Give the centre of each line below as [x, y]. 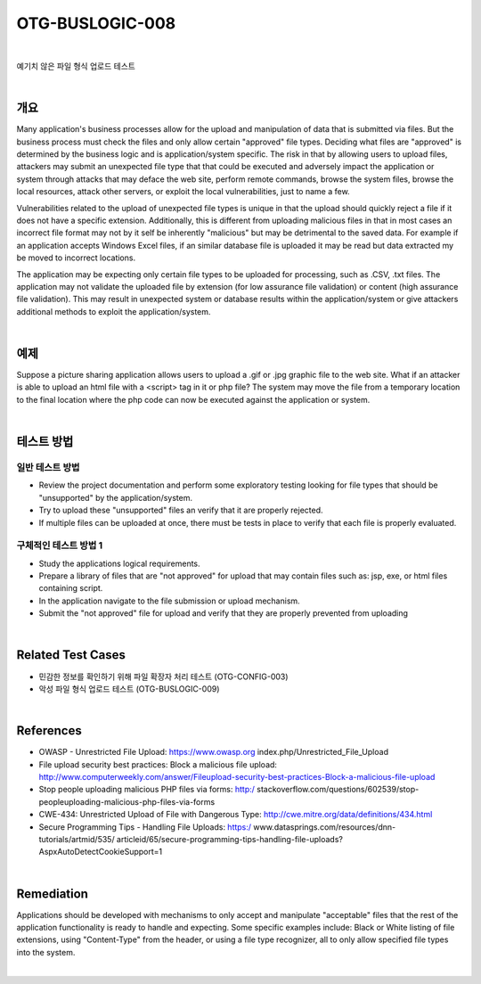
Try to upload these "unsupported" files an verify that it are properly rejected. [181, 510]
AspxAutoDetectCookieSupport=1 [101, 852]
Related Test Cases [71, 655]
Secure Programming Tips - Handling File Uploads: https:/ [145, 827]
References [49, 731]
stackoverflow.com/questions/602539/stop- [338, 790]
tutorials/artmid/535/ [77, 839]
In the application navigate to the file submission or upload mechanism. [169, 601]
